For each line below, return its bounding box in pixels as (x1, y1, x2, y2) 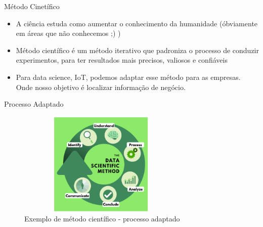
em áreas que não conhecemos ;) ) (16, 28, 121, 38)
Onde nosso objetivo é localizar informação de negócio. (16, 81, 186, 92)
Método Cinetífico (4, 1, 60, 11)
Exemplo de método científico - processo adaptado (24, 213, 180, 224)
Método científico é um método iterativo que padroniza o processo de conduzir (16, 44, 259, 55)
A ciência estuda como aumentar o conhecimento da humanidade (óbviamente (16, 18, 258, 28)
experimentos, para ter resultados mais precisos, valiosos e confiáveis (16, 55, 228, 65)
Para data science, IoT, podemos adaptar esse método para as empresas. (16, 71, 241, 82)
